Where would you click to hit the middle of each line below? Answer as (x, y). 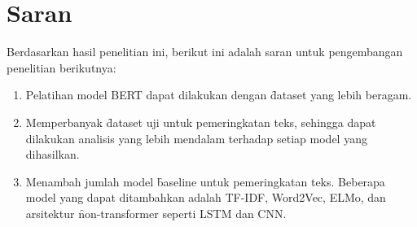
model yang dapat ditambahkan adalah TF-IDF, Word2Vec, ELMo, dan (206, 197)
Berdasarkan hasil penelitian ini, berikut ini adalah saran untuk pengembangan (205, 52)
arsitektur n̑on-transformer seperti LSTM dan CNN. (156, 213)
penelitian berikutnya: (61, 67)
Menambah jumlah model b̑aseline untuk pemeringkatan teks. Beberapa (205, 181)
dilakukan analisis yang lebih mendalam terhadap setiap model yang (196, 138)
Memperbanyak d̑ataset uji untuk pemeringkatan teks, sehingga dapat (201, 122)
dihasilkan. (53, 154)
